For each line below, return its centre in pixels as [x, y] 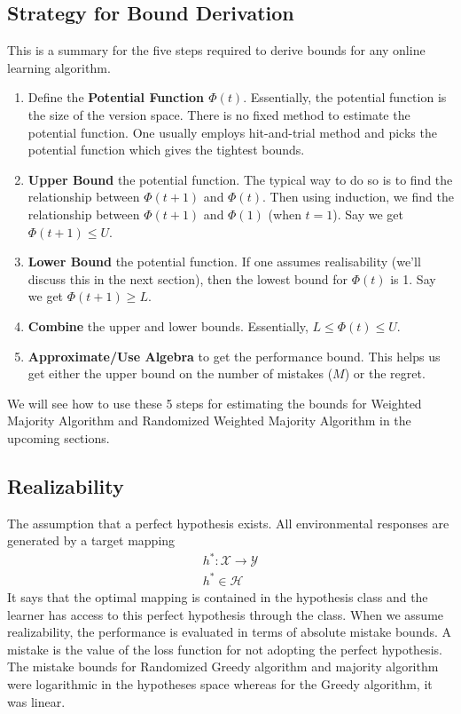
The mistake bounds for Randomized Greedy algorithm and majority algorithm [223, 666]
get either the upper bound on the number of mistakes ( [180, 373]
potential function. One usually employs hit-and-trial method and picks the [232, 132]
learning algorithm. [59, 67]
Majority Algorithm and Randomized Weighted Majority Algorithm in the [209, 420]
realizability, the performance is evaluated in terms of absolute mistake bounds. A [230, 632]
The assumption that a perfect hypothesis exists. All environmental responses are [228, 523]
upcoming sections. [59, 437]
